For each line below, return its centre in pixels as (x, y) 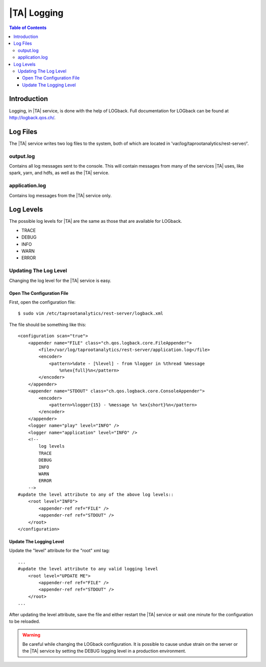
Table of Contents (28, 28)
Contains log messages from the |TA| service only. (60, 195)
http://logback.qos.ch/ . (32, 117)
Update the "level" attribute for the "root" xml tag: (60, 551)
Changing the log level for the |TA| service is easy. (60, 281)
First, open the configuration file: (42, 302)
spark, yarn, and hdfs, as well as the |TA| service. (59, 173)
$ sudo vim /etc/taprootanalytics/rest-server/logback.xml (91, 314)
